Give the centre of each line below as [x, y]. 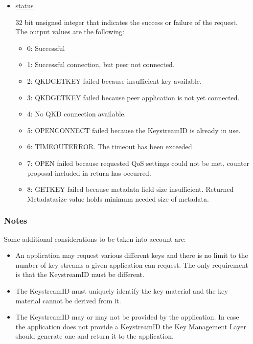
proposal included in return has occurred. [89, 172]
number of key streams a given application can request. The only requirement [132, 264]
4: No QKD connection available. [77, 114]
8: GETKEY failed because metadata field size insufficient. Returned [130, 189]
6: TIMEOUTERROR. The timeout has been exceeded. [111, 147]
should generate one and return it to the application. [94, 336]
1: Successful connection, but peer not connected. [101, 64]
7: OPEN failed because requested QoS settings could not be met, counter [138, 163]
